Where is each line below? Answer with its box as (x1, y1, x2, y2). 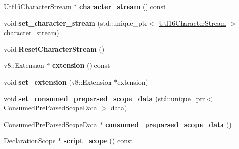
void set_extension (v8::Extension (4, 76, 112, 86)
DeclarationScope (4, 135, 56, 146)
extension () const (52, 60, 110, 70)
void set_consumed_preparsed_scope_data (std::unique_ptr (4, 93, 205, 103)
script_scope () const (63, 135, 133, 146)
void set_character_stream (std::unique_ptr (4, 18, 147, 28)
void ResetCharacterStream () (4, 43, 105, 54)
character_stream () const (79, 1, 166, 11)
